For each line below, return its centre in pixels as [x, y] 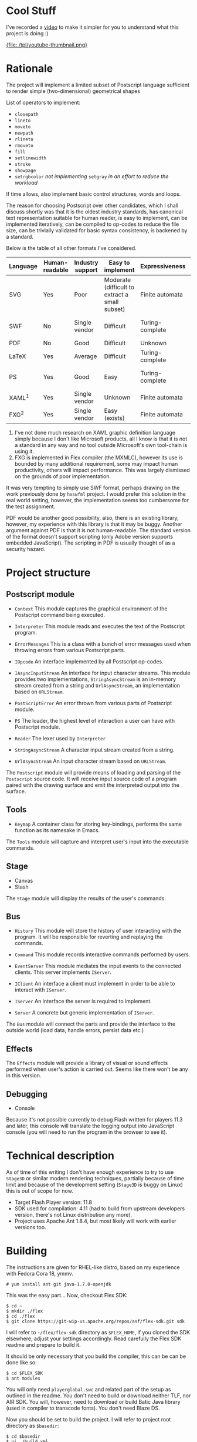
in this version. [24, 1076]
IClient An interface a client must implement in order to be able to [95, 984]
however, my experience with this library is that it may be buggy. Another [94, 524]
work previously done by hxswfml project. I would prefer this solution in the [96, 494]
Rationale [30, 69]
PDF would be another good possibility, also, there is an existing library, [92, 518]
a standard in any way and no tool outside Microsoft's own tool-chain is [101, 445]
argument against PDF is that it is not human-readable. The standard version [98, 530]
